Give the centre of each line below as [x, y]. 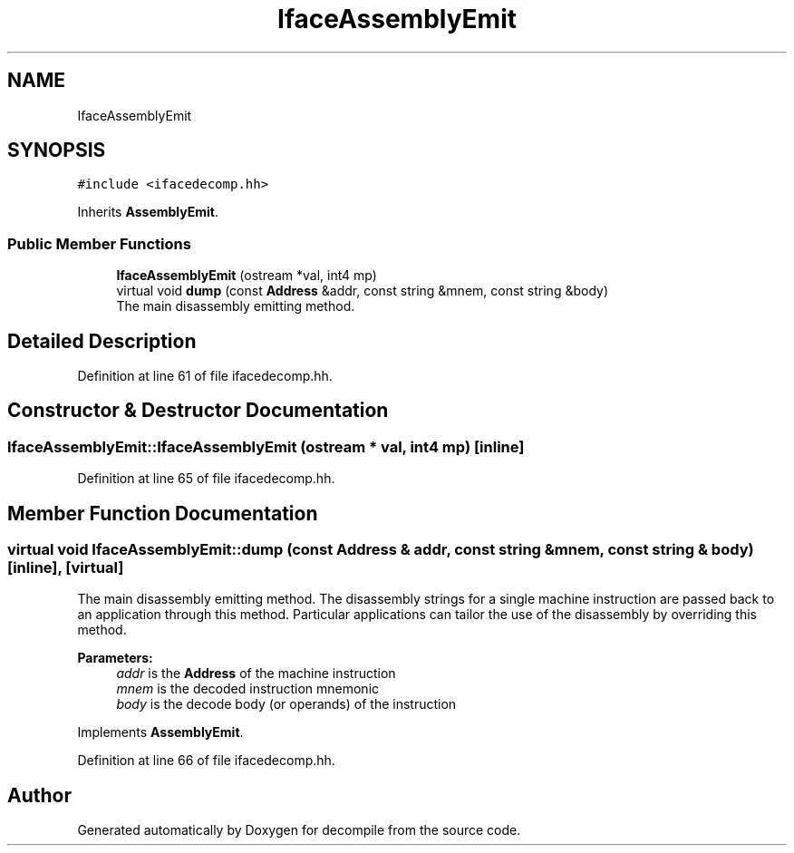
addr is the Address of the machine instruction [256, 674]
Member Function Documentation [163, 513]
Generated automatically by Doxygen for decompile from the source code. [299, 830]
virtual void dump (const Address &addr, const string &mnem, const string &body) [363, 291]
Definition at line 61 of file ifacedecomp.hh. [205, 376]
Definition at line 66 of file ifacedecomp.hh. [206, 761]
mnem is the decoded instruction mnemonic [248, 689]
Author [39, 795]
